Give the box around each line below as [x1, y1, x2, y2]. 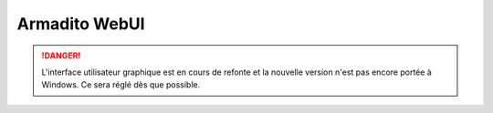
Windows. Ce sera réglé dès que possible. [41, 79, 201, 90]
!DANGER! [41, 50, 81, 61]
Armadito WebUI [16, 14, 145, 34]
